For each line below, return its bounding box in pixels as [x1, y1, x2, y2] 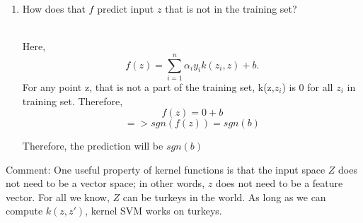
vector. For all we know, [6, 189, 110, 204]
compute [6, 203, 43, 218]
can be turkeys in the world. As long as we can [122, 189, 326, 204]
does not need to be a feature [215, 176, 343, 191]
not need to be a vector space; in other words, [6, 176, 205, 191]
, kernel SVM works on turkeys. [85, 203, 222, 218]
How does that [22, 1, 86, 16]
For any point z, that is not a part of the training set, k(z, [22, 79, 275, 94]
